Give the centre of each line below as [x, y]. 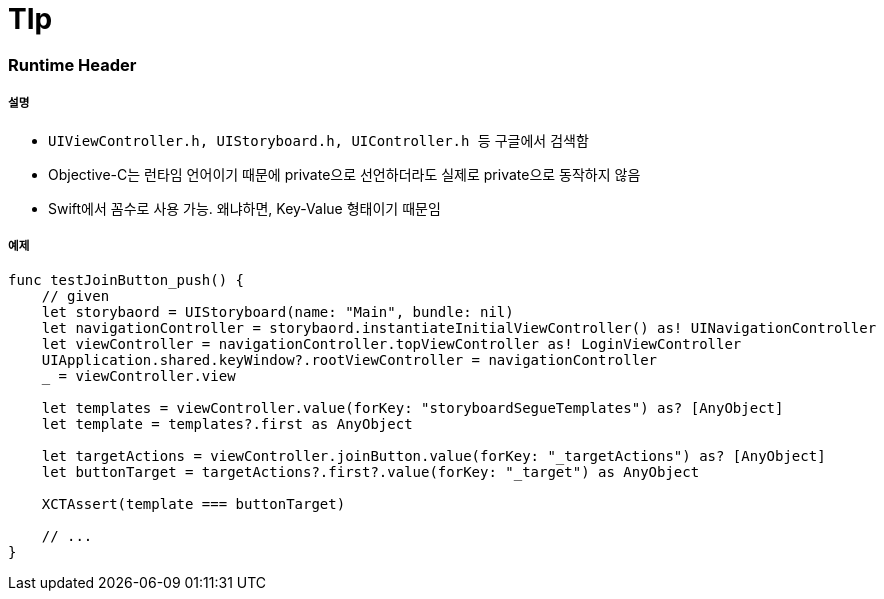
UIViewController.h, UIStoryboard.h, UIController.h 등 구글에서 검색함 [318, 140]
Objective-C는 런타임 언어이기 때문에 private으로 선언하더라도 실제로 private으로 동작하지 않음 [344, 174]
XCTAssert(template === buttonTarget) [193, 504]
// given [75, 296]
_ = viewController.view [138, 376]
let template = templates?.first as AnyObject [227, 424]
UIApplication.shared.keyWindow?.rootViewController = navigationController [349, 360]
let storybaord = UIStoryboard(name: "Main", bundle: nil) [277, 312]
